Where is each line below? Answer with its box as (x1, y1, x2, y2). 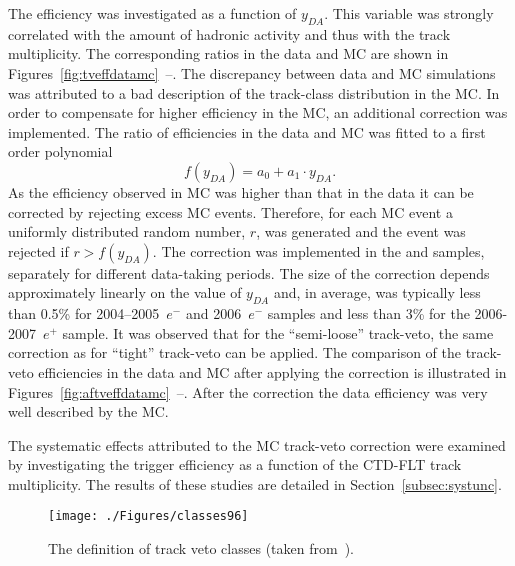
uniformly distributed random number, (8, 221, 246, 242)
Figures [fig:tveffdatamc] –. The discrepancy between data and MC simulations (8, 62, 496, 83)
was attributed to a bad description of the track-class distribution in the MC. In (8, 82, 500, 103)
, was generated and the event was (256, 221, 466, 242)
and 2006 (185, 303, 242, 324)
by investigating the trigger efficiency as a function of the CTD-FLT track (8, 454, 462, 475)
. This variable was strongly (324, 3, 494, 23)
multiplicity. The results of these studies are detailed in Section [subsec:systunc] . (8, 473, 502, 494)
